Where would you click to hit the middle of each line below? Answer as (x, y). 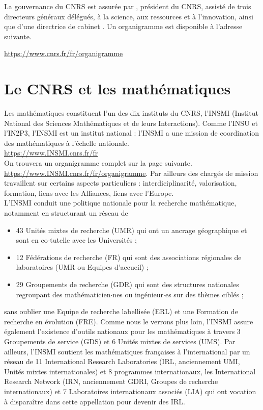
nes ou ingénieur (138, 294)
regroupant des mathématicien (63, 294)
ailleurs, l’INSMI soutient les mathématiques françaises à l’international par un (127, 351)
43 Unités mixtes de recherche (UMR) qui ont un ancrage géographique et (131, 230)
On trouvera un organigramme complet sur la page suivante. (98, 163)
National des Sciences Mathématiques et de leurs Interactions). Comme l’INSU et (131, 123)
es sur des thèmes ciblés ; (204, 294)
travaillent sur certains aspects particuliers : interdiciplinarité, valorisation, (121, 183)
